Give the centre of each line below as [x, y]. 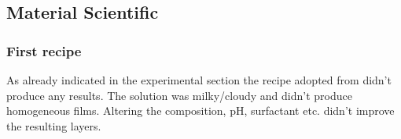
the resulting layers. [54, 125]
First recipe [44, 50]
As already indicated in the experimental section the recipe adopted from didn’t [199, 80]
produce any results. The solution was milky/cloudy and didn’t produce [179, 95]
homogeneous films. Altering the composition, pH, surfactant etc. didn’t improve [200, 110]
